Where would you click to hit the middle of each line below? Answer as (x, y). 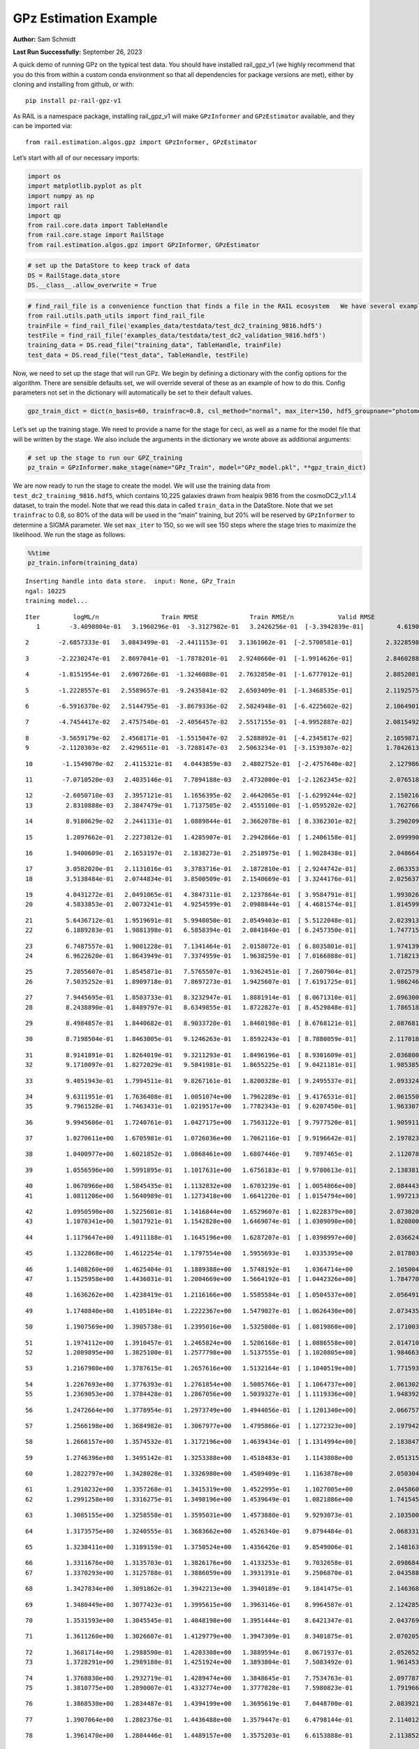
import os (44, 176)
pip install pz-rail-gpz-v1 (73, 100)
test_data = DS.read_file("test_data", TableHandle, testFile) (138, 355)
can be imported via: (43, 126)
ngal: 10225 (46, 591)
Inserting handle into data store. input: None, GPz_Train (130, 581)
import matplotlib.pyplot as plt (85, 186)
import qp (44, 215)
